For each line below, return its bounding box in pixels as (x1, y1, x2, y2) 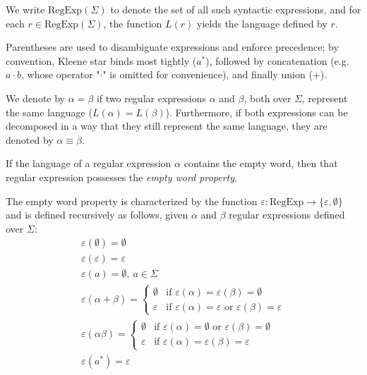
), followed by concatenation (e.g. (205, 53, 349, 68)
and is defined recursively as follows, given (6, 207, 188, 222)
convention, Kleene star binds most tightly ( (6, 53, 197, 68)
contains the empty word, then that (183, 156, 338, 171)
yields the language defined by (197, 16, 327, 30)
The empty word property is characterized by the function (6, 193, 258, 208)
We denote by (6, 90, 65, 105)
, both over (243, 90, 291, 105)
